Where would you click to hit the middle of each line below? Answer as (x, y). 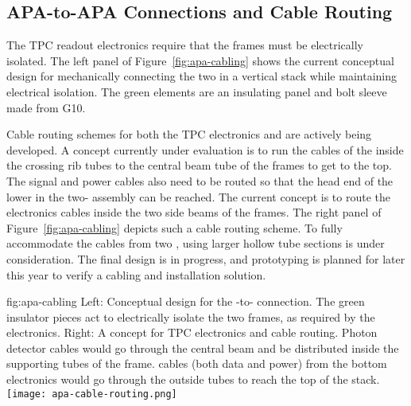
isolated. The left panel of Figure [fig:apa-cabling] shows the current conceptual (200, 60)
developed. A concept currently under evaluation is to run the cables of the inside (205, 149)
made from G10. (46, 107)
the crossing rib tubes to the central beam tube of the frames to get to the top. (199, 165)
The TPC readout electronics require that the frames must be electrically (185, 45)
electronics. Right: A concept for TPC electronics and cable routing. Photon (192, 332)
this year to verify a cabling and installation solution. (136, 274)
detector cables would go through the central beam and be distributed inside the (203, 347)
